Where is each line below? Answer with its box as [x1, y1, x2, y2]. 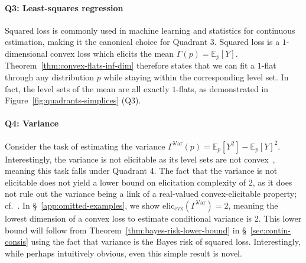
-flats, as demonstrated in [176, 82, 269, 95]
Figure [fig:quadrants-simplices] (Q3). [5, 94, 141, 106]
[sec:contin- [250, 223, 291, 236]
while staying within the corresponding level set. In [103, 71, 289, 83]
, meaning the [228, 199, 278, 211]
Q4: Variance [5, 117, 59, 129]
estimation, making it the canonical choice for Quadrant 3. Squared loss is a [5, 35, 280, 48]
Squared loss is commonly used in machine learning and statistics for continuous [5, 24, 295, 36]
